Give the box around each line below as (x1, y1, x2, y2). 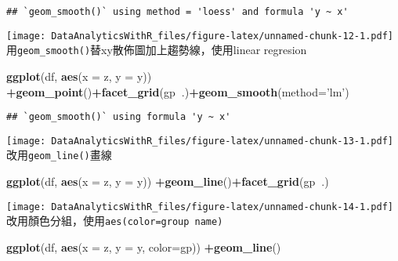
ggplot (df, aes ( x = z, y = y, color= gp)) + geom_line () (6, 239, 281, 256)
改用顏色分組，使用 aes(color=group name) (6, 212, 223, 229)
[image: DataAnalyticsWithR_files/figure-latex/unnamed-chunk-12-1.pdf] (6, 30, 393, 42)
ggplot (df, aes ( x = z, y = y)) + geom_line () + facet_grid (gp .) (6, 173, 329, 190)
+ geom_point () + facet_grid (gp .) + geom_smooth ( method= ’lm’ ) (6, 83, 349, 100)
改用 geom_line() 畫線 (6, 147, 112, 163)
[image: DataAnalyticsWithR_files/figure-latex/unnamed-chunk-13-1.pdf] (6, 135, 393, 147)
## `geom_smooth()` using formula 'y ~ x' (6, 111, 231, 123)
